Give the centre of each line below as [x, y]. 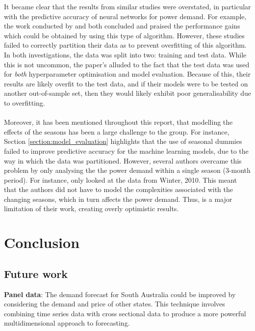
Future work [36, 273]
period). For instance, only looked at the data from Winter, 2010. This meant [120, 179]
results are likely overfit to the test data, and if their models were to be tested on [126, 83]
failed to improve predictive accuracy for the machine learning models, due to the [126, 151]
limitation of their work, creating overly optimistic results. [91, 208]
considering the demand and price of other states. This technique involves [115, 304]
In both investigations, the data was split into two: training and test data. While [125, 54]
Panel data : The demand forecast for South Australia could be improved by [120, 294]
